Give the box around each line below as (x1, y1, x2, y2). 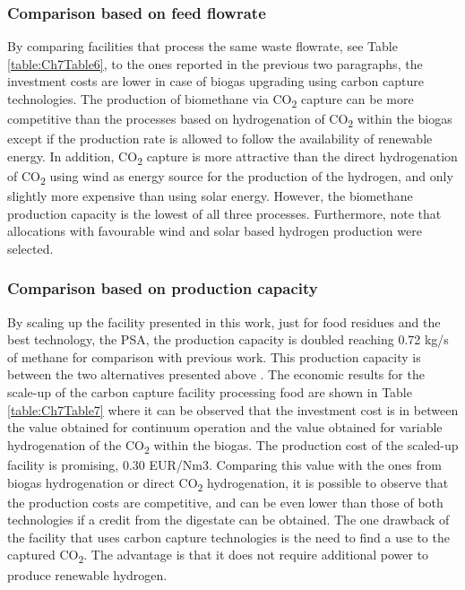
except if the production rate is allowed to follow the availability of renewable (7, 129, 433, 148)
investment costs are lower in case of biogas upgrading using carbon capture (7, 72, 424, 91)
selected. (7, 239, 54, 257)
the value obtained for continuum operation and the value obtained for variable (7, 418, 443, 437)
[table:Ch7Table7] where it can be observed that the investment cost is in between (7, 400, 459, 419)
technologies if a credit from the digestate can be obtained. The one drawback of (7, 510, 450, 529)
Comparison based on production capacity (7, 277, 318, 299)
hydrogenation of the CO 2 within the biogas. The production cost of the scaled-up (7, 435, 459, 456)
